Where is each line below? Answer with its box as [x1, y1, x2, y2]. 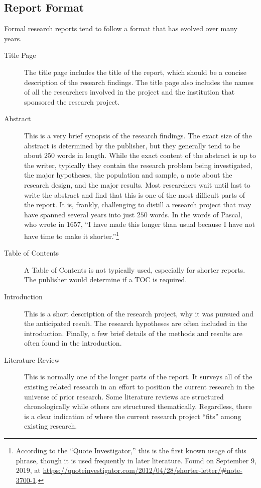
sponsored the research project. [24, 96, 120, 107]
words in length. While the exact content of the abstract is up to [57, 150, 256, 160]
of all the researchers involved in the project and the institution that [24, 87, 235, 97]
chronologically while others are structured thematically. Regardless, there [24, 401, 252, 412]
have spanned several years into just [24, 209, 135, 219]
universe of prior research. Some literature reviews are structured [24, 391, 224, 401]
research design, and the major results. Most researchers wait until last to [24, 179, 250, 190]
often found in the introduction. [24, 338, 122, 348]
